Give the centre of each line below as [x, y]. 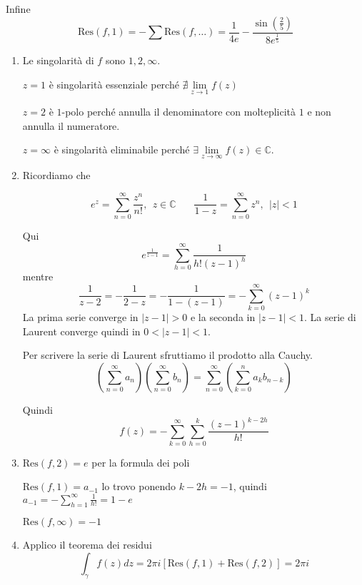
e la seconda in [223, 317]
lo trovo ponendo [139, 486]
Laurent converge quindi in [81, 331]
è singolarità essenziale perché [114, 84]
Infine [18, 9]
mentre [38, 276]
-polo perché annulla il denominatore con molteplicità [179, 112]
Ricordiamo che [56, 175]
